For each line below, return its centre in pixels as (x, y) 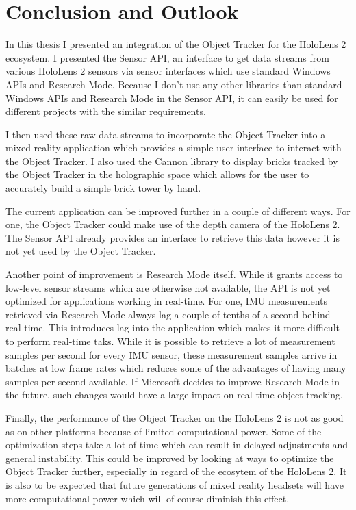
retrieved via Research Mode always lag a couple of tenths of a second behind (168, 314)
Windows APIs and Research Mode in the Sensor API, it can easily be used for (172, 98)
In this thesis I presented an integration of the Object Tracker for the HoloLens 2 (176, 44)
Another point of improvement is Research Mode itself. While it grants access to (174, 274)
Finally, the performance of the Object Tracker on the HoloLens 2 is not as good (175, 417)
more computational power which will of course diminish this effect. (148, 498)
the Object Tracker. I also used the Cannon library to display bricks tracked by (172, 161)
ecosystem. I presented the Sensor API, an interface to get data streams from (167, 57)
